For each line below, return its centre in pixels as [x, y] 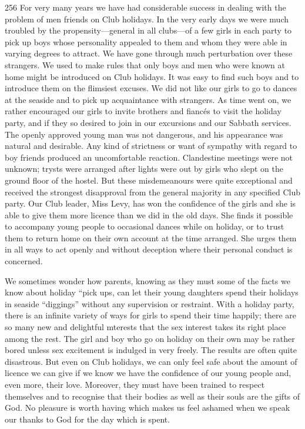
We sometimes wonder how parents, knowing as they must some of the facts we [148, 280]
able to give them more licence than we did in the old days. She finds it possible [149, 214]
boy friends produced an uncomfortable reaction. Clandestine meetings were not [149, 157]
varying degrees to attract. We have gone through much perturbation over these [149, 53]
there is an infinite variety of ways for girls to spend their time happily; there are [151, 315]
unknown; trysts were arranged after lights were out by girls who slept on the [144, 169]
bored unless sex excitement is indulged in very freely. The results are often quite [151, 350]
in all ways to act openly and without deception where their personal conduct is [149, 249]
